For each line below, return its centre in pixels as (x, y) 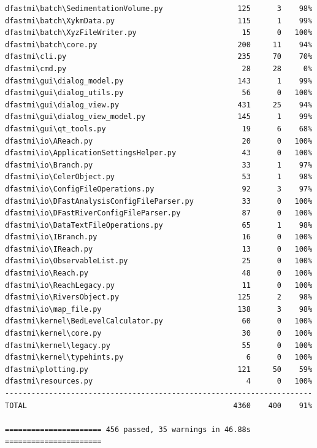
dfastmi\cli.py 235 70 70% (159, 57)
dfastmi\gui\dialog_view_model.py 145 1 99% (159, 117)
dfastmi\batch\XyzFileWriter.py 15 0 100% (159, 33)
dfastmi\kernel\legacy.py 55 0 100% (159, 345)
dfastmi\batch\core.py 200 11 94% (159, 44)
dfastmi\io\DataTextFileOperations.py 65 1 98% (159, 225)
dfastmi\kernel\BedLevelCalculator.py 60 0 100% (159, 321)
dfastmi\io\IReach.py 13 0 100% (159, 249)
